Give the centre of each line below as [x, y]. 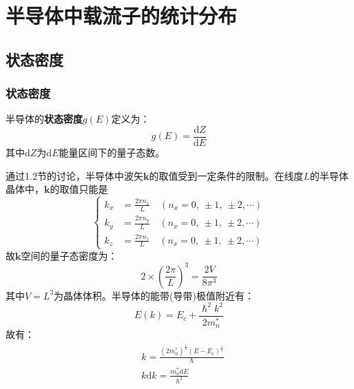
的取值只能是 [79, 189]
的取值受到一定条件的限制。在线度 [226, 175]
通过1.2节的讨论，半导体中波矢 [74, 175]
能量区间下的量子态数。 [112, 153]
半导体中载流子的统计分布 [122, 15]
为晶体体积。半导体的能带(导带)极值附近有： [154, 295]
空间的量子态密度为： [69, 255]
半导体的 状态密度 [44, 119]
